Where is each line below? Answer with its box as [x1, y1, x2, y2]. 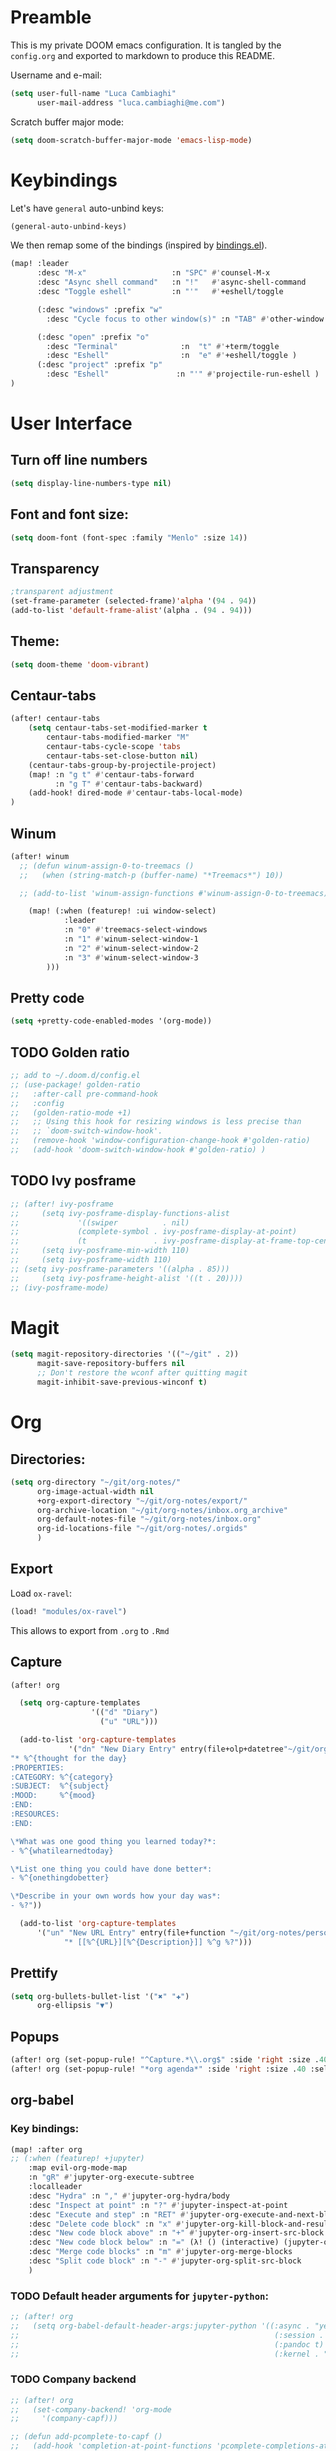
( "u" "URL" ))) [99, 1717, 159, 1727]
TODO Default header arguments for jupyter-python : [10, 2289, 269, 2303]
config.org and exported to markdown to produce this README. [10, 49, 275, 61]
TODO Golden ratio [10, 1044, 130, 1061]
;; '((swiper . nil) [10, 1217, 190, 1228]
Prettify [10, 1965, 59, 1982]
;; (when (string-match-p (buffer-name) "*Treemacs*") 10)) [19, 870, 284, 880]
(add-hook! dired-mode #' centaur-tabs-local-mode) [28, 788, 244, 798]
